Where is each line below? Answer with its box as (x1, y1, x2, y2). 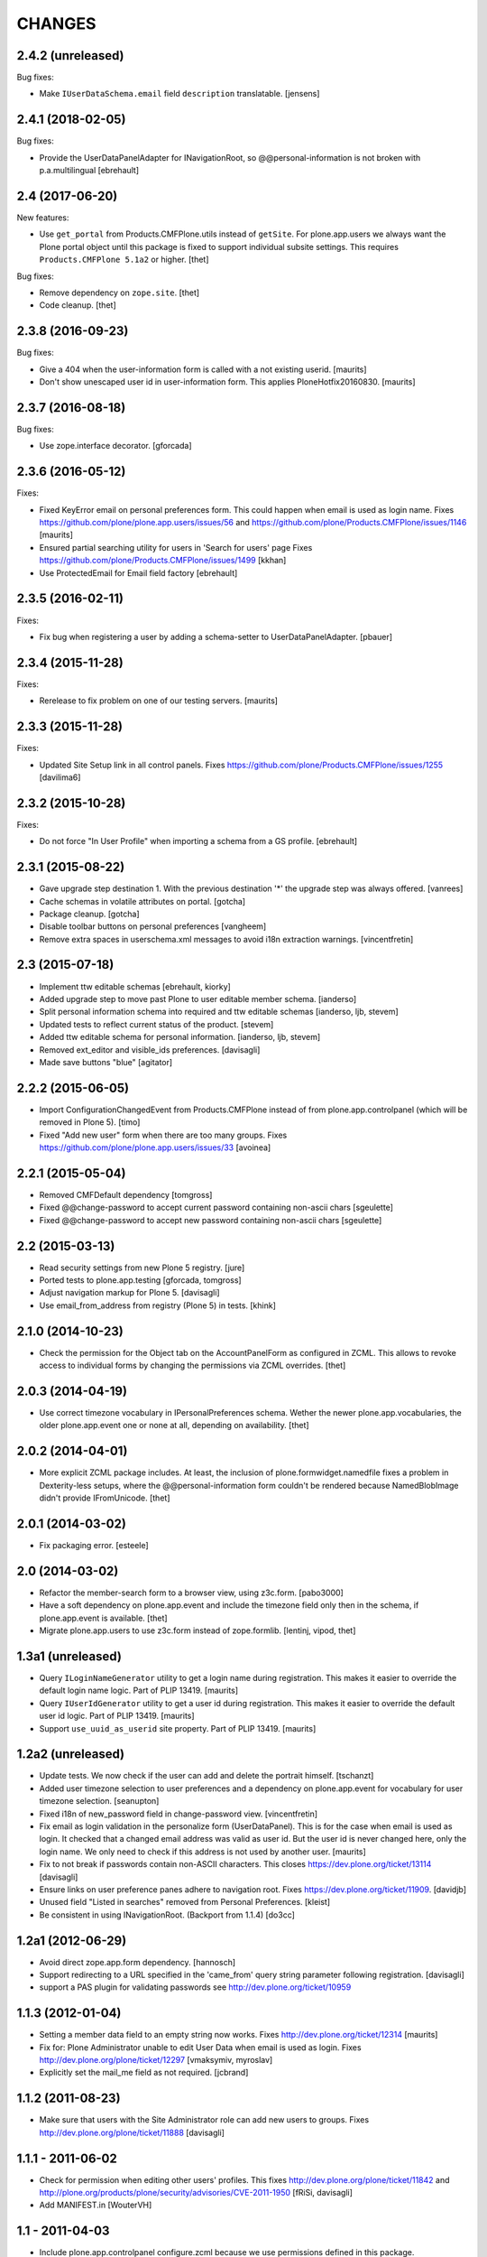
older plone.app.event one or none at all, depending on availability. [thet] (39, 1420, 310, 1431)
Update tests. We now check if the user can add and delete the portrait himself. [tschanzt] (39, 1770, 374, 1781)
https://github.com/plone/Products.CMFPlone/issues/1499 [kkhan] (39, 555, 287, 566)
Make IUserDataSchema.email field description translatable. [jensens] (39, 88, 320, 99)
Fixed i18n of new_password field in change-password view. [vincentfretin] (39, 1808, 318, 1819)
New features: (16, 212, 69, 223)
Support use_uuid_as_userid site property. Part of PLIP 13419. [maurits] (39, 1723, 317, 1733)
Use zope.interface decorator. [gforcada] (39, 441, 193, 451)
